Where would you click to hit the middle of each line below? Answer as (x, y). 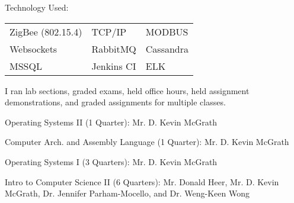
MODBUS (167, 31)
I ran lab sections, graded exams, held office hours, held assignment (127, 90)
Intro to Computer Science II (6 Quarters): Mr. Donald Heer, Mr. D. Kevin (142, 181)
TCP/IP (109, 31)
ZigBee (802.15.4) (46, 31)
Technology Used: (37, 7)
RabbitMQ (114, 49)
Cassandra (167, 49)
